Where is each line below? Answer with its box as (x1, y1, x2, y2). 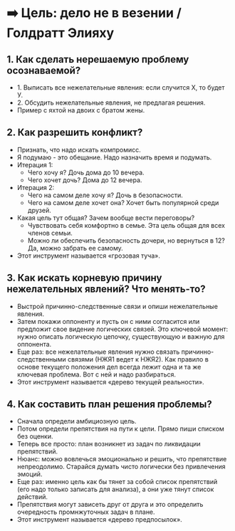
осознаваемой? (6, 64, 81, 76)
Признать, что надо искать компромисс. (16, 145, 142, 154)
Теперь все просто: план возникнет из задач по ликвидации (16, 440, 201, 448)
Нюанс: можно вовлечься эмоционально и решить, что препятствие (16, 455, 227, 463)
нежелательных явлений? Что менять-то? (6, 283, 206, 295)
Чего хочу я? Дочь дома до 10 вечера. (27, 168, 145, 177)
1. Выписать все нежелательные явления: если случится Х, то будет (16, 83, 225, 92)
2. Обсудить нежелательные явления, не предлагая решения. (16, 98, 206, 107)
